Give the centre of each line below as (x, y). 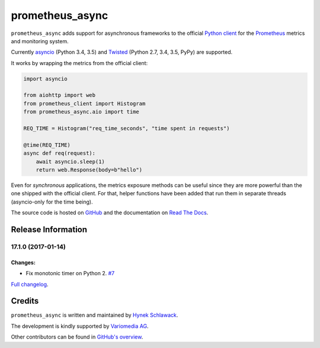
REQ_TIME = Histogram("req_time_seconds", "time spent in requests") (127, 128)
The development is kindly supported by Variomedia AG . (80, 326)
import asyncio (45, 79)
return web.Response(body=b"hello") (89, 170)
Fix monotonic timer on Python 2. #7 (70, 273)
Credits (25, 301)
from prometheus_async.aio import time (81, 112)
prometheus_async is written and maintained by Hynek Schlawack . (95, 315)
